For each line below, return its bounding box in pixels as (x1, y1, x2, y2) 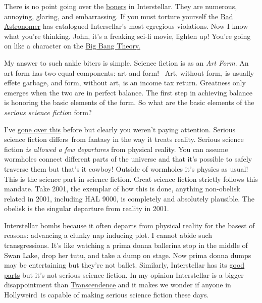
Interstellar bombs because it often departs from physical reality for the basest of (4, 220, 255, 230)
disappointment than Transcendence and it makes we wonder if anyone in (4, 279, 231, 290)
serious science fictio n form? (4, 107, 92, 117)
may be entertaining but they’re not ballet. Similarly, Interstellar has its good (4, 260, 245, 270)
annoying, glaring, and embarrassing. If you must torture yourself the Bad (4, 11, 233, 21)
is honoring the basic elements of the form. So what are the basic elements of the (4, 97, 254, 108)
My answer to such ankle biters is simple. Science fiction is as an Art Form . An (4, 57, 249, 68)
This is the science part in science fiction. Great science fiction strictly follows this (4, 173, 258, 184)
